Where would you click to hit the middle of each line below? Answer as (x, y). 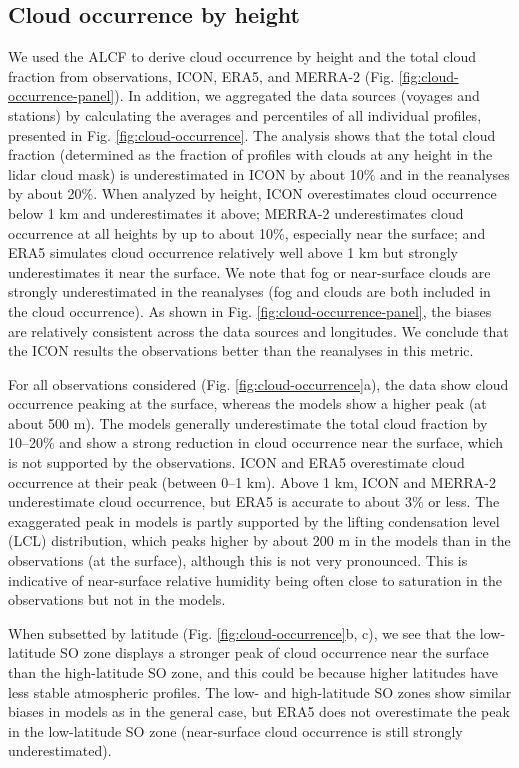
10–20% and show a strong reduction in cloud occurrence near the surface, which (256, 442)
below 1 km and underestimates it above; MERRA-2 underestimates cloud (236, 212)
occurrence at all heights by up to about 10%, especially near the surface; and (247, 232)
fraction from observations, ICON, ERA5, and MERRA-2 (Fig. (201, 75)
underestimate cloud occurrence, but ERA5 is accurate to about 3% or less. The (254, 501)
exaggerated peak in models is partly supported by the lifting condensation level (254, 520)
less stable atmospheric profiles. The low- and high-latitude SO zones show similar (260, 691)
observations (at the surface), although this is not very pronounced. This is (238, 560)
